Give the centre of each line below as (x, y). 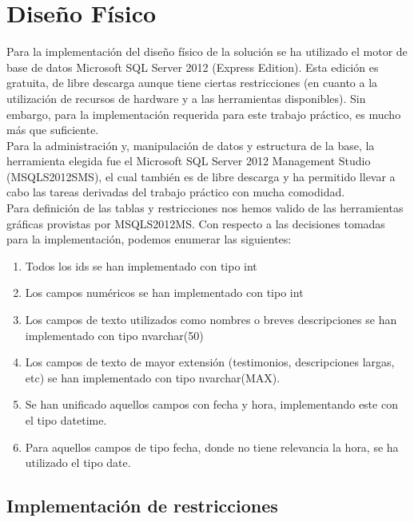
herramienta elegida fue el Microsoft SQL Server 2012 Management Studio (189, 161)
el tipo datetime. (66, 420)
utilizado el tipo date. (78, 463)
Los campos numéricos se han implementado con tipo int (164, 293)
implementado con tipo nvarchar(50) (114, 335)
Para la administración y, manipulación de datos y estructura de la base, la (191, 145)
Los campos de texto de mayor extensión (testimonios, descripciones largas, (210, 362)
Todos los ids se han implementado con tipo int (141, 265)
